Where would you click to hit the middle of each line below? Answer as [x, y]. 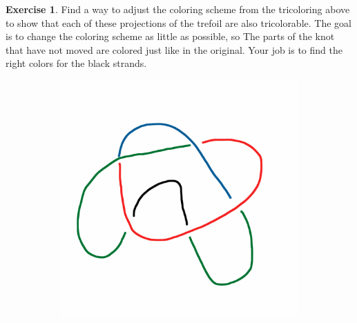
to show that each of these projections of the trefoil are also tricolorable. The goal [178, 22]
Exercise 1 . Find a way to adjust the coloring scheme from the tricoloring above [178, 9]
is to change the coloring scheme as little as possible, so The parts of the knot [170, 36]
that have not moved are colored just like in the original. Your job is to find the [174, 49]
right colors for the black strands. [76, 63]
